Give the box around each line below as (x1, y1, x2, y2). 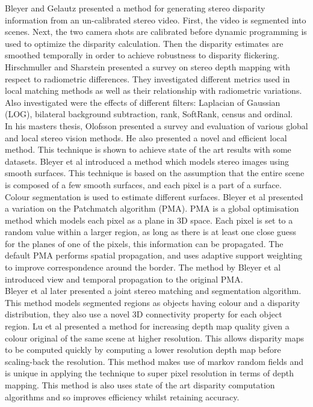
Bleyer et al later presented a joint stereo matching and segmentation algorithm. (5, 284, 302, 297)
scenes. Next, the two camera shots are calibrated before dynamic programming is (5, 25, 307, 38)
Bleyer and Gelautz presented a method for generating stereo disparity (5, 2, 265, 14)
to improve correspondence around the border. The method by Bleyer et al (5, 261, 281, 274)
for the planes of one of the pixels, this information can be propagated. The (5, 237, 284, 249)
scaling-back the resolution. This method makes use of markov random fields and (5, 355, 304, 367)
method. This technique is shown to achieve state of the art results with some (5, 143, 291, 156)
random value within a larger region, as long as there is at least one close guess (5, 225, 297, 238)
